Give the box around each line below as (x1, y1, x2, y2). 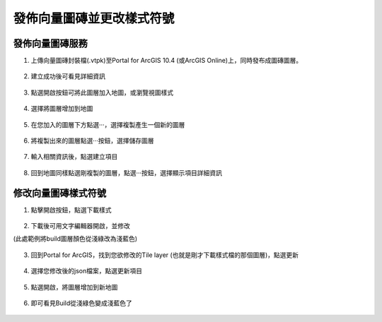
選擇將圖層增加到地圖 (30, 105, 93, 113)
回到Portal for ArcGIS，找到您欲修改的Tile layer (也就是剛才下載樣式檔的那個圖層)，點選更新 (30, 251, 299, 259)
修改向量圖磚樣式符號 (13, 187, 106, 199)
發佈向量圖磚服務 (13, 37, 88, 49)
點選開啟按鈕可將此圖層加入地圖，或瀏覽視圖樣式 (30, 88, 173, 97)
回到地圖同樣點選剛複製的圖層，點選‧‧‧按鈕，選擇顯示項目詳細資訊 (30, 168, 223, 177)
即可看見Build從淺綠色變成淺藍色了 (30, 299, 132, 307)
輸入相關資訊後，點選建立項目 (30, 153, 118, 161)
